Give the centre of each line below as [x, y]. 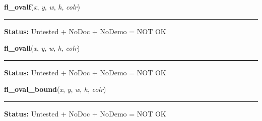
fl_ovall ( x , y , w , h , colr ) [42, 48]
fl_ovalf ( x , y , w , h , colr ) [42, 7]
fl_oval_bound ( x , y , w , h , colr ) [55, 89]
